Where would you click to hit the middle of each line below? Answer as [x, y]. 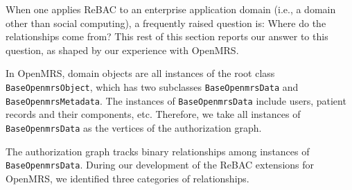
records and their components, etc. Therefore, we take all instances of [153, 114]
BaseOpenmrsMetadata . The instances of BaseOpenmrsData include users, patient [176, 100]
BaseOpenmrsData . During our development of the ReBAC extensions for [160, 165]
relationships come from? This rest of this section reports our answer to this [167, 36]
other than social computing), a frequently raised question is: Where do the [166, 23]
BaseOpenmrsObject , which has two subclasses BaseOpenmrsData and [152, 86]
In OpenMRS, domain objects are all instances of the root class [140, 73]
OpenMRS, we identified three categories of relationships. [127, 178]
